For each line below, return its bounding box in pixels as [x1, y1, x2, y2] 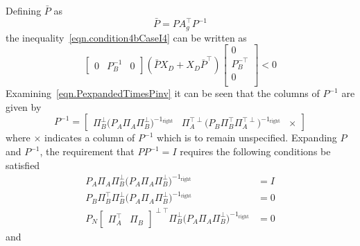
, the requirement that [40, 144, 135, 159]
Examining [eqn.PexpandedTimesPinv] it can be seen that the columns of [6, 86, 320, 100]
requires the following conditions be [180, 144, 331, 159]
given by [6, 99, 42, 114]
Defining [6, 3, 42, 17]
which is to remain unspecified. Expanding [157, 130, 337, 145]
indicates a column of [44, 130, 135, 145]
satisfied [6, 157, 40, 172]
